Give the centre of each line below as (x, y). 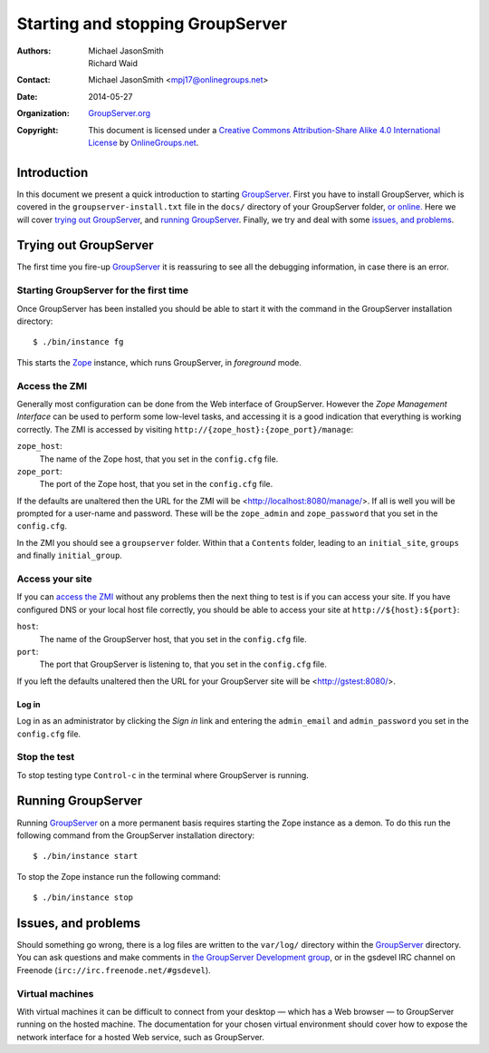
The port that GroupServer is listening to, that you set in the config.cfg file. (183, 664)
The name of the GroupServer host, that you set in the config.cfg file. (173, 639)
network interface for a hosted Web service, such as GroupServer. (140, 1037)
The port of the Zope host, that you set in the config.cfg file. (156, 484)
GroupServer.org (120, 113)
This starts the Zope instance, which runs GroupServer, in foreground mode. (159, 362)
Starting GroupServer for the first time (103, 290)
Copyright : (38, 130)
